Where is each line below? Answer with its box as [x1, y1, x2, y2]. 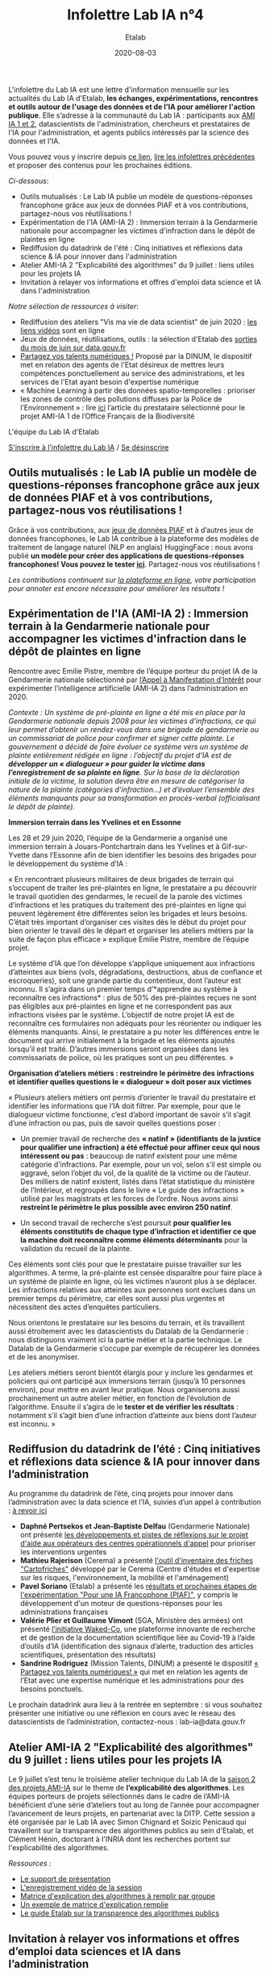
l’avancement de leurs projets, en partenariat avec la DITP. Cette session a [8, 1808, 255, 1819]
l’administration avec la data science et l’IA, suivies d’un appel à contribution [8, 1497, 262, 1507]
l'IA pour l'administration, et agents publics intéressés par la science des [8, 127, 250, 137]
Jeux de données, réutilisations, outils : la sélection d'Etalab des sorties [19, 334, 258, 343]
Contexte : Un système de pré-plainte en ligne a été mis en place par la [8, 707, 246, 717]
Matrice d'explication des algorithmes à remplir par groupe [19, 1891, 216, 1901]
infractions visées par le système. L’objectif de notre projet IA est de [8, 1009, 235, 1019]
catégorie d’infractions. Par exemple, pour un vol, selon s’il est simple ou [19, 1159, 262, 1169]
